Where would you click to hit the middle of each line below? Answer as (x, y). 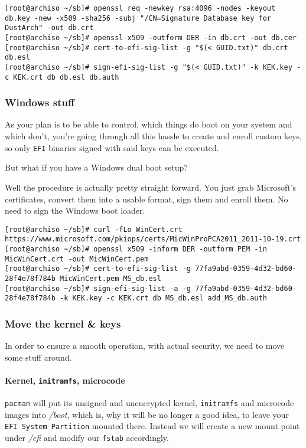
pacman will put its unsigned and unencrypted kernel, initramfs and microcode (149, 403)
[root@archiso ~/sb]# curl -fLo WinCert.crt (94, 229)
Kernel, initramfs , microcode (65, 380)
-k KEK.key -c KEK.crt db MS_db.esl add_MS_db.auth (163, 298)
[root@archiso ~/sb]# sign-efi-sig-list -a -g (98, 288)
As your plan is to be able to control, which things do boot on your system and (149, 124)
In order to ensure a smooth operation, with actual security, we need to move (145, 346)
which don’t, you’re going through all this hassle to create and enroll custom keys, (153, 136)
